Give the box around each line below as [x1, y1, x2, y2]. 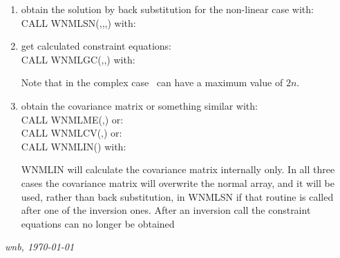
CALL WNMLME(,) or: [21, 112, 124, 126]
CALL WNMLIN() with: [21, 139, 126, 153]
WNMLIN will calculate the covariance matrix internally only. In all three [21, 162, 335, 177]
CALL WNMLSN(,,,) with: [21, 15, 136, 30]
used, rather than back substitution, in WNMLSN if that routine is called [21, 189, 334, 204]
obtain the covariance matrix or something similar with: [21, 98, 258, 112]
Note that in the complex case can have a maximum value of [21, 75, 283, 90]
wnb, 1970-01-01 [5, 239, 75, 254]
